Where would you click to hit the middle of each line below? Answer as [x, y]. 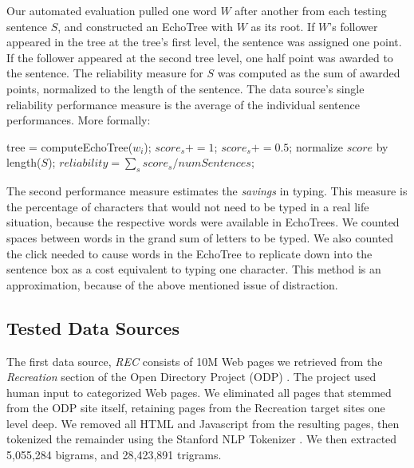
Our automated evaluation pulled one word [112, 10]
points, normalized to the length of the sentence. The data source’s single [185, 88]
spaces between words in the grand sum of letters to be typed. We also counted [200, 237]
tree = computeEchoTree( [70, 146]
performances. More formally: [79, 120]
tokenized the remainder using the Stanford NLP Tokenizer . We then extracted [202, 439]
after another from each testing [311, 10]
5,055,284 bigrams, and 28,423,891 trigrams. [114, 455]
